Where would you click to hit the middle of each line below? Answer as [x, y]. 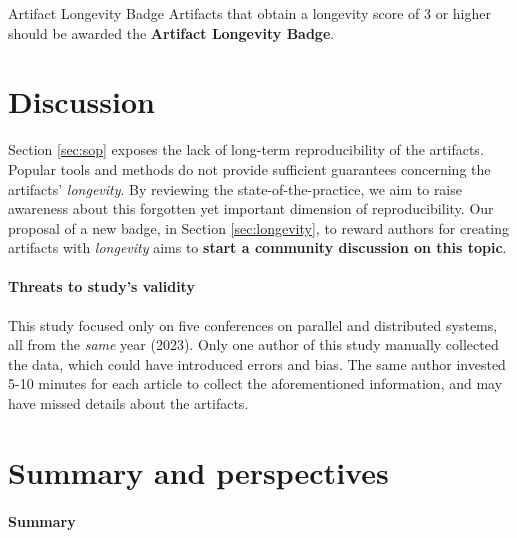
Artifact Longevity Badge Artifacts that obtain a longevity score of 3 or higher [249, 13]
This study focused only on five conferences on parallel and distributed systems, [253, 324]
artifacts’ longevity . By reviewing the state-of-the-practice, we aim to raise [235, 188]
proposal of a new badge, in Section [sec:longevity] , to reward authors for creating [258, 227]
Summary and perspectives [198, 471]
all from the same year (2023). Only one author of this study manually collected [253, 344]
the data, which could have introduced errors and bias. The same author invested [257, 363]
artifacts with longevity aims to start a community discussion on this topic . [257, 247]
